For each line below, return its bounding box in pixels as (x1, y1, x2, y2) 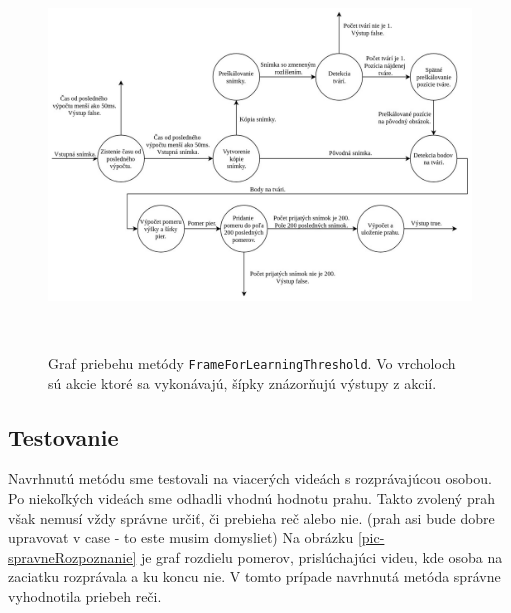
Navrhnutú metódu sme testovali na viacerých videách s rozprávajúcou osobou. (8, 468, 492, 489)
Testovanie (8, 421, 119, 452)
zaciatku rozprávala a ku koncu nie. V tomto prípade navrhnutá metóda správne (8, 566, 501, 587)
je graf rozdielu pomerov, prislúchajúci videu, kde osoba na (140, 546, 503, 567)
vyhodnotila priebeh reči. (8, 585, 162, 606)
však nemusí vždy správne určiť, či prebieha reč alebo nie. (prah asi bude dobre (8, 507, 495, 528)
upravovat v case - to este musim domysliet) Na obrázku (8, 527, 354, 548)
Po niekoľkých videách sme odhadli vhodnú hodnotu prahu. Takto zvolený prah (8, 487, 495, 508)
